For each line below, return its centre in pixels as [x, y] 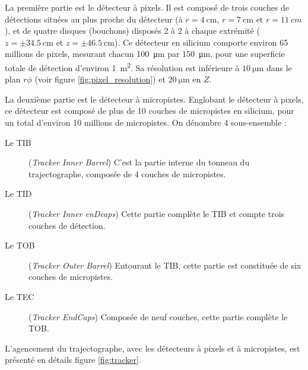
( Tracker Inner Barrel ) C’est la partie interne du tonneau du [139, 162]
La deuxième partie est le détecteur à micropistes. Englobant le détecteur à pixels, [154, 99]
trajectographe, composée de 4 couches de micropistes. [127, 173]
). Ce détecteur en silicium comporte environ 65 [201, 42]
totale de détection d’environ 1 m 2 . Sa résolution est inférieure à [122, 66]
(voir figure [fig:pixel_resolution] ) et [100, 79]
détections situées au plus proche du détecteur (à [94, 19]
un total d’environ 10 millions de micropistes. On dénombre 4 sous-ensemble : [146, 122]
